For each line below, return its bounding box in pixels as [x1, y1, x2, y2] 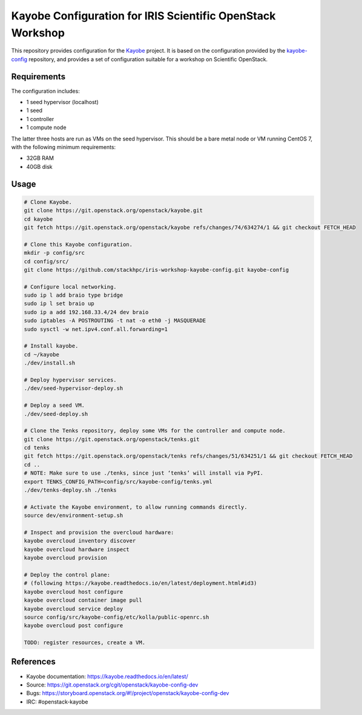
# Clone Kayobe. [24, 199, 73, 205]
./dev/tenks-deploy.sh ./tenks [24, 487, 117, 493]
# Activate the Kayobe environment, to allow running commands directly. [24, 503, 248, 510]
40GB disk [26, 163, 53, 170]
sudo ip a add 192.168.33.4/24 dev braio [24, 309, 149, 315]
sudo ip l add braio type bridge [24, 292, 123, 299]
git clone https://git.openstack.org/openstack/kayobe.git [24, 207, 203, 214]
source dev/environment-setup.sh [24, 512, 123, 519]
